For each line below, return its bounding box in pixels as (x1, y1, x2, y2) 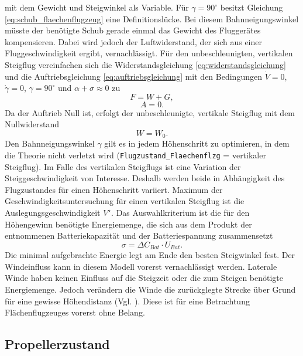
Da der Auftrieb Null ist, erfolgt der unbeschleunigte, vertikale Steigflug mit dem (5, 106, 295, 118)
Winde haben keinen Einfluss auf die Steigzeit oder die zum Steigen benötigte (5, 272, 284, 284)
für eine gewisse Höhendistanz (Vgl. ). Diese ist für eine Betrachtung (5, 294, 250, 307)
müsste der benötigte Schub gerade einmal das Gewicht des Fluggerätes (5, 24, 261, 36)
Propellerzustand (5, 335, 110, 353)
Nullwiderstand (5, 118, 60, 130)
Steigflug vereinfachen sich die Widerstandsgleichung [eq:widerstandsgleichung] (5, 58, 286, 70)
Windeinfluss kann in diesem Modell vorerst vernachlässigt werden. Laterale (5, 260, 277, 272)
